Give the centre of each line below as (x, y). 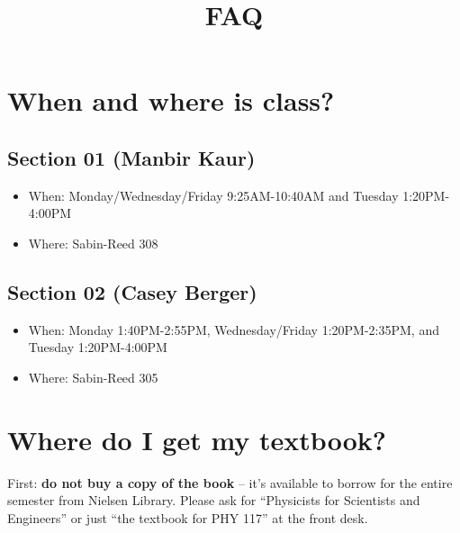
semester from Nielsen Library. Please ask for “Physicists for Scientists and (214, 500)
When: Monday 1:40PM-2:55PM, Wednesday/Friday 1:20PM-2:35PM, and (234, 329)
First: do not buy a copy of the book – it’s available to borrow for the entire (230, 482)
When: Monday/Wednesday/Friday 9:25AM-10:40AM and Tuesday (213, 195)
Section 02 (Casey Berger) (132, 291)
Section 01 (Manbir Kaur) (131, 157)
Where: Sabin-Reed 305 (93, 377)
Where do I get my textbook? (197, 439)
